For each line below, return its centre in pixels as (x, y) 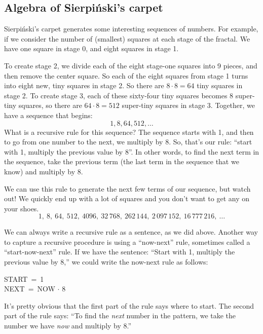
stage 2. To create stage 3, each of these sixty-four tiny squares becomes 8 (119, 95)
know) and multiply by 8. (44, 171)
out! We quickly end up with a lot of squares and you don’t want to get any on (127, 198)
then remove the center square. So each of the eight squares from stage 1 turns (126, 75)
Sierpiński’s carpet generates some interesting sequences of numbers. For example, (131, 29)
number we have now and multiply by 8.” (68, 326)
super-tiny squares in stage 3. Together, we (189, 105)
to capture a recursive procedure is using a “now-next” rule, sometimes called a (127, 242)
